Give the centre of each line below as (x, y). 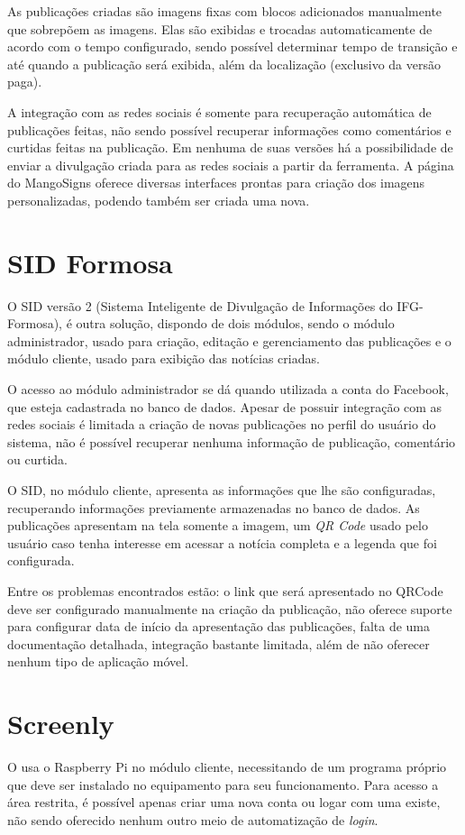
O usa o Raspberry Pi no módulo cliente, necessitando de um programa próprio (227, 767)
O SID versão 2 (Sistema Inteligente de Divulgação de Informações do (200, 305)
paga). (25, 82)
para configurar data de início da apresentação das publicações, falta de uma (219, 626)
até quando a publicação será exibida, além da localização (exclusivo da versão (224, 64)
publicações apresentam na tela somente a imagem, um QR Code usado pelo (218, 525)
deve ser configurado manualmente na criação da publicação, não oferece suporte (230, 608)
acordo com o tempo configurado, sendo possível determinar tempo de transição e (232, 46)
